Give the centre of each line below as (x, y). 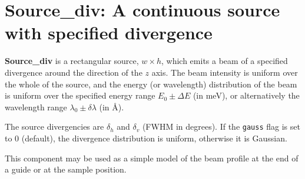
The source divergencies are (54, 126)
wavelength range (36, 107)
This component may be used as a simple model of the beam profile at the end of (152, 158)
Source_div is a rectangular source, (72, 61)
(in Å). (112, 107)
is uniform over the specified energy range (80, 95)
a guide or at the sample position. (66, 169)
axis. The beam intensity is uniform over (225, 72)
